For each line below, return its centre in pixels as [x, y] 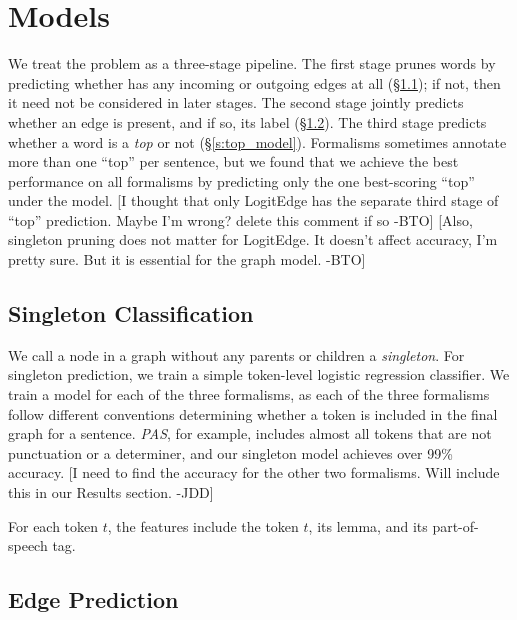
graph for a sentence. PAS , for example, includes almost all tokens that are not [250, 433]
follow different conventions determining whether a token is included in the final [253, 413]
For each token [53, 525]
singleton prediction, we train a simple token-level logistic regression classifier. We [259, 374]
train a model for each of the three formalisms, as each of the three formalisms [249, 394]
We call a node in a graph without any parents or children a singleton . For [236, 354]
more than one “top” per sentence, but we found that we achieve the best [233, 161]
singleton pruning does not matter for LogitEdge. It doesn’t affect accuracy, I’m [253, 239]
